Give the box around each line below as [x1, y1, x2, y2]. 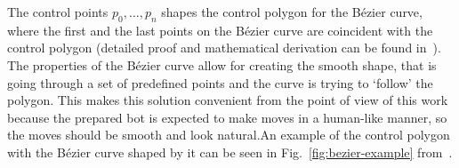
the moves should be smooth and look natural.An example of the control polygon [7, 125, 450, 144]
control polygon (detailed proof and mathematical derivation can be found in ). [7, 38, 441, 57]
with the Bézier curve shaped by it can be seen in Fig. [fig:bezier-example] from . [7, 142, 453, 161]
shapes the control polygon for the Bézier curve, [161, 3, 423, 20]
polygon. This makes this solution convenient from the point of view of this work [7, 91, 448, 109]
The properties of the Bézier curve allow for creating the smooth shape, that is [7, 55, 437, 74]
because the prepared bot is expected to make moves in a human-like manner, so [7, 108, 447, 126]
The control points [7, 3, 109, 20]
